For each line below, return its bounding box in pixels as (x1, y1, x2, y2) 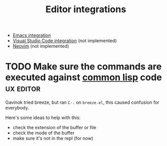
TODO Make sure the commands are (5, 61, 162, 72)
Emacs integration (12, 32, 51, 39)
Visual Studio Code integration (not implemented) (12, 38, 117, 44)
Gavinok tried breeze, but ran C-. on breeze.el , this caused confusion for (5, 99, 160, 105)
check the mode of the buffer (12, 130, 75, 136)
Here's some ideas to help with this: (5, 114, 81, 121)
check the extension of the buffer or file (12, 125, 97, 131)
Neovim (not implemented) (12, 43, 69, 49)
